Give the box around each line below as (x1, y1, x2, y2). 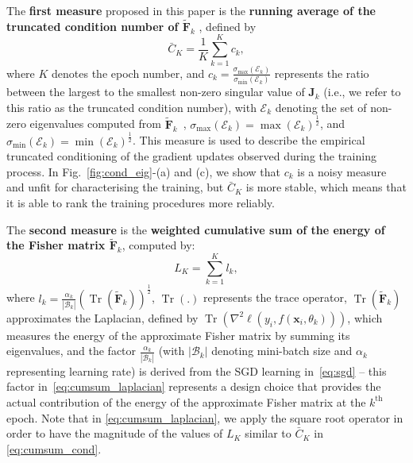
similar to (245, 425, 291, 442)
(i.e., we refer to (323, 83, 401, 100)
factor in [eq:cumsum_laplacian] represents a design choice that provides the (6, 378, 381, 395)
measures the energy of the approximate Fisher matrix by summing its (6, 326, 350, 343)
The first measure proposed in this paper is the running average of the (6, 2, 376, 18)
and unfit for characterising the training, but (6, 179, 224, 195)
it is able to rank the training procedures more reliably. (6, 195, 275, 211)
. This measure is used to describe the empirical (133, 132, 365, 149)
